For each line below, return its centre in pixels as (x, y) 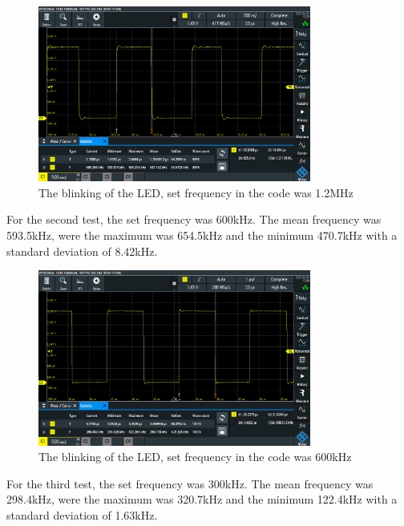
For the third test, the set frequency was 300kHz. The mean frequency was (190, 483)
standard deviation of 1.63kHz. (82, 514)
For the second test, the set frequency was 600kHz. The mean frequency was (194, 219)
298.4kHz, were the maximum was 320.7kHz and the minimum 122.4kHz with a (202, 499)
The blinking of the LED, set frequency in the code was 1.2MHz (196, 192)
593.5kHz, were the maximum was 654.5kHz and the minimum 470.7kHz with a (202, 235)
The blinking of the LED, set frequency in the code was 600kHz (195, 457)
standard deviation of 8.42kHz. (82, 251)
